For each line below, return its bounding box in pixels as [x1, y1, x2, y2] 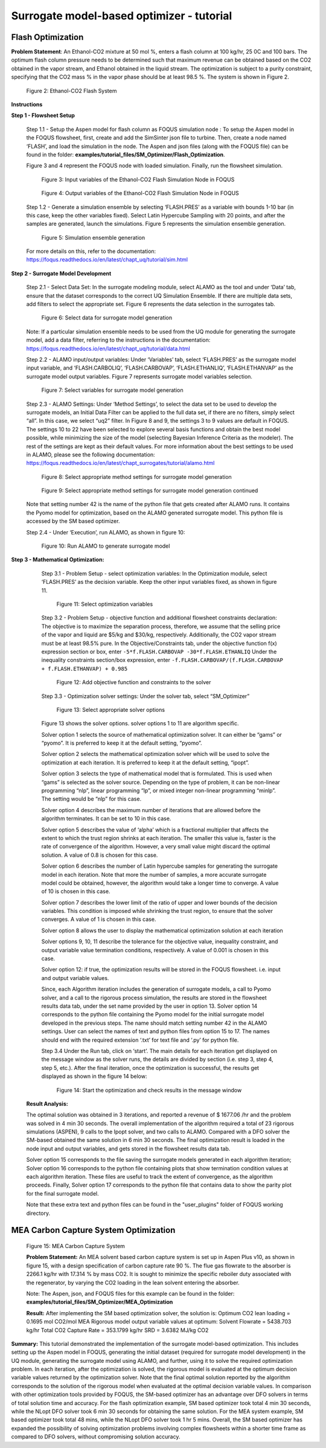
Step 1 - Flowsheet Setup [11, 112, 75, 119]
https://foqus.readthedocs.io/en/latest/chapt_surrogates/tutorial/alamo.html [26, 460, 215, 467]
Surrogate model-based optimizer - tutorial [11, 9, 232, 22]
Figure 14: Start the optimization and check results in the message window [56, 1086, 242, 1094]
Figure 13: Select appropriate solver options [56, 706, 165, 713]
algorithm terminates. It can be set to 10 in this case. [41, 815, 171, 822]
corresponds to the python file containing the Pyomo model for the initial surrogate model [41, 1011, 264, 1018]
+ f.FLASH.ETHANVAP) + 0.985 [41, 665, 128, 672]
